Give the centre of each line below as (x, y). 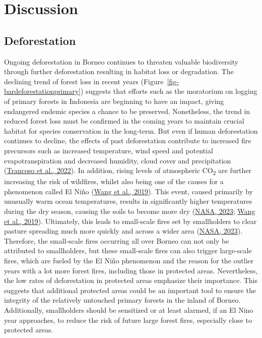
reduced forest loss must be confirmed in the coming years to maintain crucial (124, 121)
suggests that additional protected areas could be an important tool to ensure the (130, 290)
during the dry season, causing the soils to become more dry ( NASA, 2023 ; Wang (130, 211)
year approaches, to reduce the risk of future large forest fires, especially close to (128, 320)
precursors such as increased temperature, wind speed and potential (109, 150)
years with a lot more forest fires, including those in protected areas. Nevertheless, (131, 270)
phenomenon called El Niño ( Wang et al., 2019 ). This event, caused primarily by (128, 191)
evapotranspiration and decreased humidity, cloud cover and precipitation (118, 160)
